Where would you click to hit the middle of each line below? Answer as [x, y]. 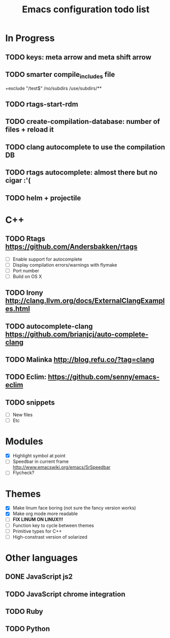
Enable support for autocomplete [47, 259]
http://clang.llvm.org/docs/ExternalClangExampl [85, 301]
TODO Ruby [24, 612]
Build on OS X [27, 276]
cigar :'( [18, 180]
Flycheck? [23, 473]
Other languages [42, 558]
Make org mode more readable [45, 514]
